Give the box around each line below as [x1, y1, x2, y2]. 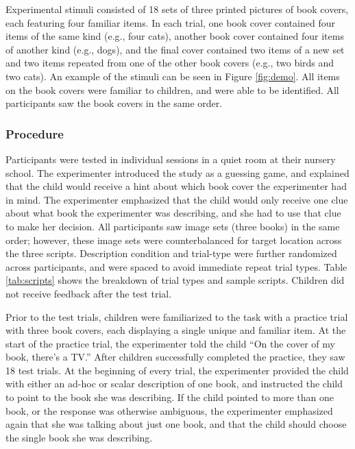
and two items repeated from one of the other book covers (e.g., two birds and [5, 56, 334, 70]
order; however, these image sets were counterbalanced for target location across [5, 232, 342, 247]
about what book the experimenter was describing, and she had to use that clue [5, 206, 341, 220]
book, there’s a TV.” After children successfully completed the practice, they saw [5, 350, 345, 364]
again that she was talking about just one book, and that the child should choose [5, 417, 347, 431]
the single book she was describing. [5, 430, 153, 444]
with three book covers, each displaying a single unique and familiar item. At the [5, 323, 346, 337]
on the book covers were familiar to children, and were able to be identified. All [5, 82, 339, 97]
